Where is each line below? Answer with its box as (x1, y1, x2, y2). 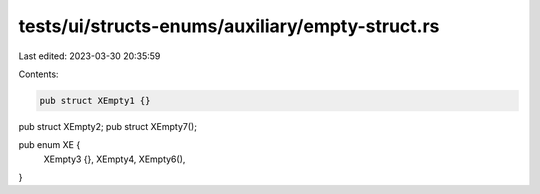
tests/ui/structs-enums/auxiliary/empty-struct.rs (18, 15, 440, 37)
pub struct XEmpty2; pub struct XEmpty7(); (18, 120, 197, 132)
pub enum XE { (18, 139, 81, 151)
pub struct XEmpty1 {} (39, 95, 151, 106)
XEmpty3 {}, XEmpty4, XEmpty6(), (43, 153, 186, 165)
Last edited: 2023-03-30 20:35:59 (18, 50, 161, 62)
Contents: (18, 68, 59, 80)
